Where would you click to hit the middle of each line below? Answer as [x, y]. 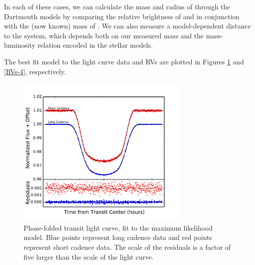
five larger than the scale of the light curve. [89, 256]
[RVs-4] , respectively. [35, 71]
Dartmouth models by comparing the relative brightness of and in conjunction [122, 16]
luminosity [20, 45]
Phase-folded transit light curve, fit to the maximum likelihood [118, 227]
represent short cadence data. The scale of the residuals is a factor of [127, 247]
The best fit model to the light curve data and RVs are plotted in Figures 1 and [124, 61]
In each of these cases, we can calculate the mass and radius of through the [117, 6]
